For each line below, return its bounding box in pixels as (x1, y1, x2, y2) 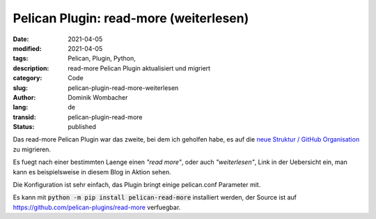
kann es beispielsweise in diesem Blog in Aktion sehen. (13, 167, 171, 176)
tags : (13, 54, 29, 63)
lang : (13, 103, 29, 112)
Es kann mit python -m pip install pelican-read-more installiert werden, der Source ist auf (13, 193, 297, 202)
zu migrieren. (13, 145, 52, 153)
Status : (13, 123, 35, 131)
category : (13, 74, 42, 82)
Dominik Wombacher (68, 93, 128, 101)
